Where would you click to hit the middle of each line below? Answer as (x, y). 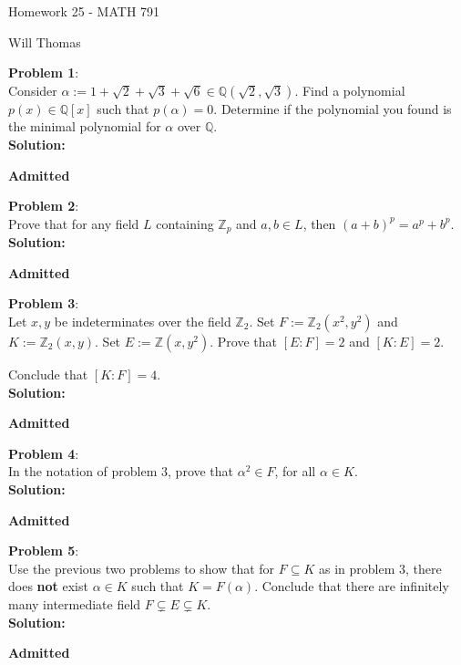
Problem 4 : (44, 453)
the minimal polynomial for (85, 126)
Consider (33, 90)
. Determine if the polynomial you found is (333, 108)
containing (185, 223)
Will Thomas (45, 42)
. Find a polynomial (350, 90)
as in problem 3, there (380, 568)
